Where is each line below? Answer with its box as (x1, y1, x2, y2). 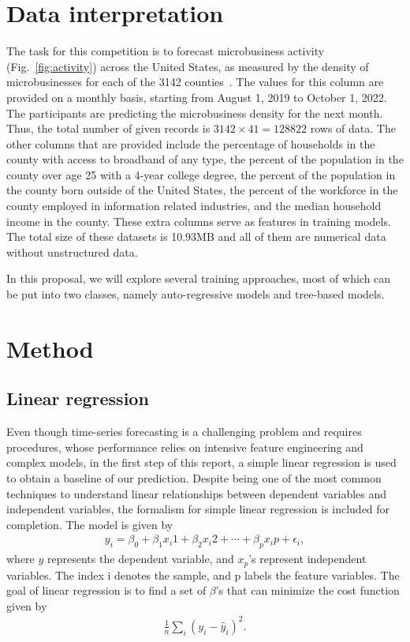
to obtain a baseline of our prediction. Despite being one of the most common (6, 469, 382, 486)
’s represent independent (248, 550, 367, 567)
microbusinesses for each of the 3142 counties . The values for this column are (6, 73, 384, 90)
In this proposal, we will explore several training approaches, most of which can (6, 270, 391, 287)
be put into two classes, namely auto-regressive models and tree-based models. (6, 286, 385, 302)
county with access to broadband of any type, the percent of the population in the (6, 151, 404, 167)
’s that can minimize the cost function (215, 582, 400, 599)
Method (6, 332, 94, 364)
